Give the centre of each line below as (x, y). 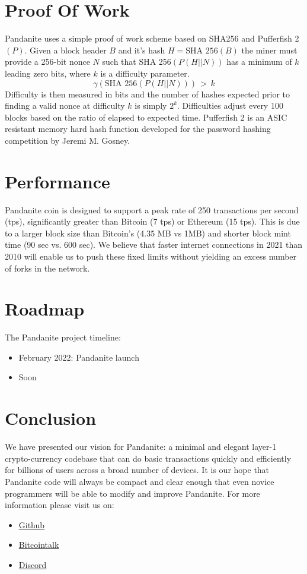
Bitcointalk (39, 545)
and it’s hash (142, 50)
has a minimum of (259, 61)
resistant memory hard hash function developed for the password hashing (138, 129)
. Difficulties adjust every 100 (230, 105)
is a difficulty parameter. (145, 73)
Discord (33, 564)
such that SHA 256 (137, 61)
